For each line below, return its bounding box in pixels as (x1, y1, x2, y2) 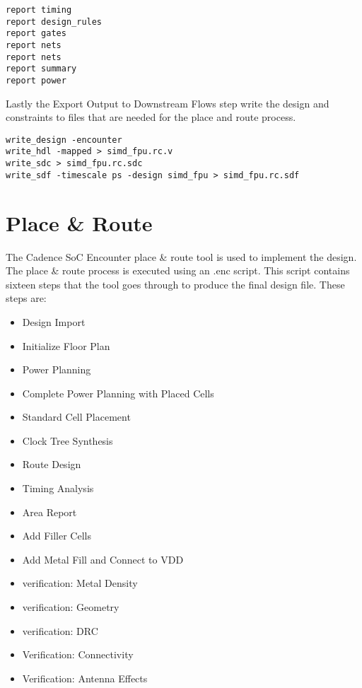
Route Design (22, 457, 81, 472)
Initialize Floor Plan (22, 338, 110, 353)
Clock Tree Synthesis (22, 433, 113, 448)
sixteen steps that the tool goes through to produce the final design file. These (6, 276, 345, 291)
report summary (6, 64, 77, 74)
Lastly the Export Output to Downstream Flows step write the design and (6, 95, 329, 110)
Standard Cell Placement (22, 409, 131, 424)
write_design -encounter (6, 134, 122, 145)
